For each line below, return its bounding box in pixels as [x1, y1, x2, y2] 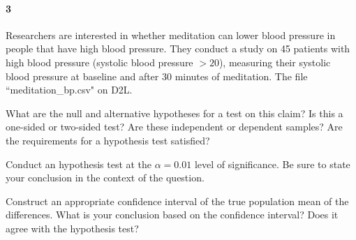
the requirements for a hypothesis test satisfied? [6, 133, 210, 147]
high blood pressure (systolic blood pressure [6, 54, 193, 69]
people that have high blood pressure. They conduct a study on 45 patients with [6, 41, 350, 56]
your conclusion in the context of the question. [6, 170, 205, 185]
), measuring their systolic [218, 54, 331, 69]
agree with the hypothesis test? [6, 220, 139, 235]
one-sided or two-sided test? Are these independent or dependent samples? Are [6, 119, 343, 134]
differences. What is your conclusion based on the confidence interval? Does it [6, 207, 339, 222]
